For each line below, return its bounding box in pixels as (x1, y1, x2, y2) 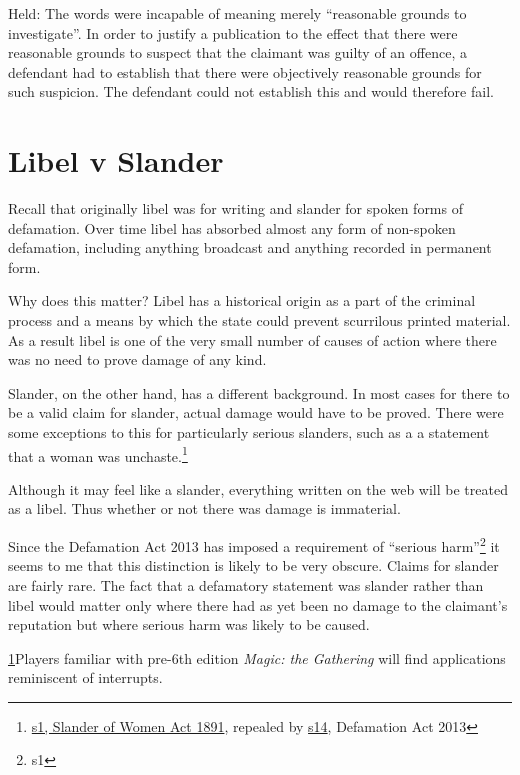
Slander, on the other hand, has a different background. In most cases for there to (8, 382, 510, 403)
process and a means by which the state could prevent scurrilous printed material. (8, 310, 511, 331)
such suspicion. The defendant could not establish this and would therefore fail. (8, 81, 494, 102)
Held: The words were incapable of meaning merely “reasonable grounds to (8, 3, 467, 23)
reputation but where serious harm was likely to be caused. (8, 614, 370, 635)
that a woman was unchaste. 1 (8, 442, 188, 466)
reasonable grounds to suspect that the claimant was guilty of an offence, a (8, 42, 467, 63)
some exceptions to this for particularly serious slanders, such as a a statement (8, 422, 490, 443)
